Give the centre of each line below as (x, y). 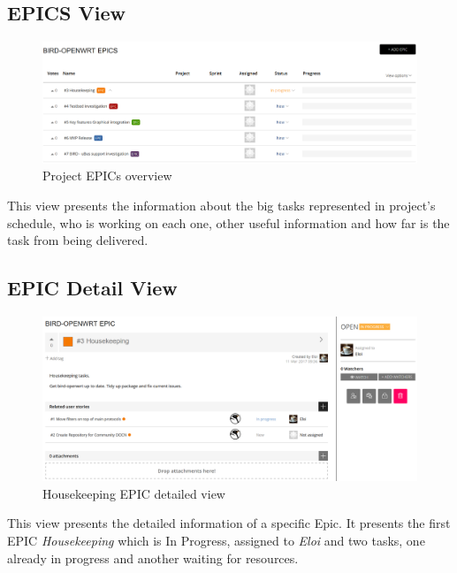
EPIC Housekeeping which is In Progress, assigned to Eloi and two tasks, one (216, 541)
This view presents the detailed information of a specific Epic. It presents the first (229, 523)
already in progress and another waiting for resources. (153, 558)
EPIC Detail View (92, 288)
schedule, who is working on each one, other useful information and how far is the (228, 222)
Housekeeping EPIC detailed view (134, 493)
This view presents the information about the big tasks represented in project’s (221, 205)
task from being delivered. (78, 240)
